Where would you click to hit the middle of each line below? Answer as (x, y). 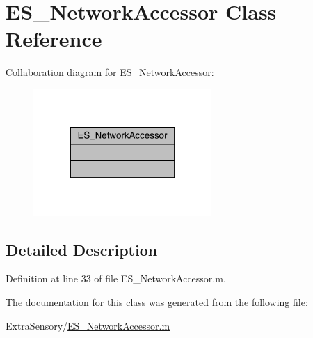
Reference (54, 39)
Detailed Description (82, 249)
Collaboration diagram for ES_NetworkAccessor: (110, 72)
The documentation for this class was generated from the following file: (157, 302)
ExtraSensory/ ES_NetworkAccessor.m (88, 325)
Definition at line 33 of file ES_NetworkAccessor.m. (116, 278)
